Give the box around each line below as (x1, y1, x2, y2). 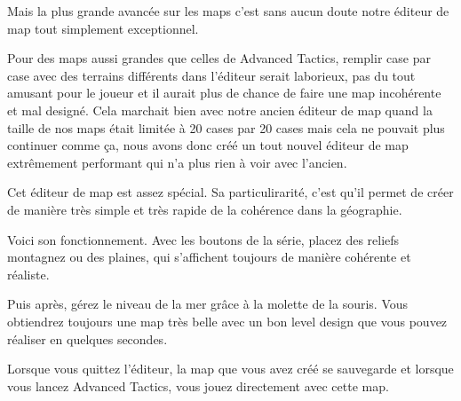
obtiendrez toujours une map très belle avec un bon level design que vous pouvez (7, 311, 448, 330)
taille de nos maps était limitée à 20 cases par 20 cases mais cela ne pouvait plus (7, 118, 445, 137)
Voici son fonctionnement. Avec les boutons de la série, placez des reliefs (7, 230, 400, 248)
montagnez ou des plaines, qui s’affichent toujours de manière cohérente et (7, 248, 411, 266)
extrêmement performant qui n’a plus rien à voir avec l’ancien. (7, 153, 347, 171)
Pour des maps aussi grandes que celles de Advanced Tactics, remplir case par (7, 49, 431, 67)
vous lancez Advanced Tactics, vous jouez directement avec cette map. (7, 376, 389, 395)
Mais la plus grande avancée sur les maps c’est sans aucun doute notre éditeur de (7, 2, 449, 20)
